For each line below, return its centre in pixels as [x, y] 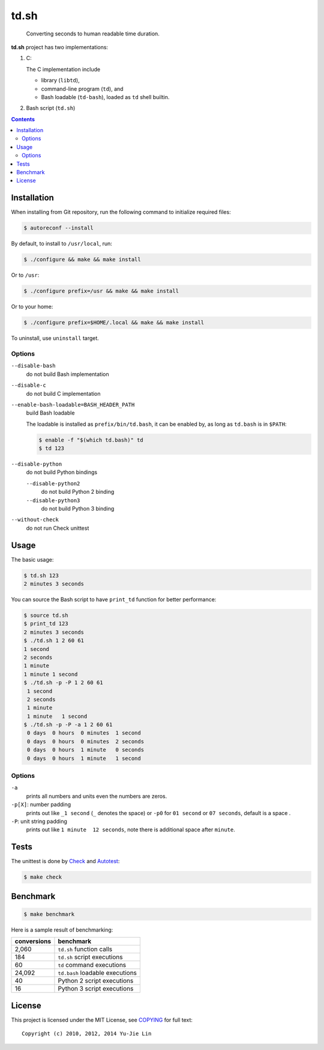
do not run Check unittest [58, 528]
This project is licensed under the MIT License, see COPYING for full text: [102, 1020]
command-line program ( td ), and [82, 89]
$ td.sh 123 [41, 575]
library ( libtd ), [61, 80]
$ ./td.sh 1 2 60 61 [54, 641]
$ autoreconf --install [59, 228]
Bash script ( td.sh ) [51, 108]
